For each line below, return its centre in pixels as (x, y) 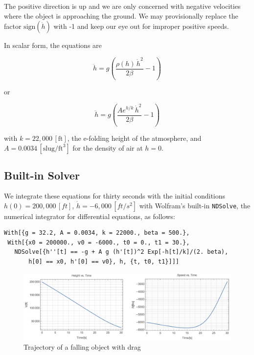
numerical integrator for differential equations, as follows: (90, 216)
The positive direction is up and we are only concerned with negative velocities (122, 6)
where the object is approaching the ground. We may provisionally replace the (121, 15)
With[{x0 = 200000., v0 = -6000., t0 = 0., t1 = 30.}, (99, 242)
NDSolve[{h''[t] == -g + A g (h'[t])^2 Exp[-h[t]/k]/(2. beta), (121, 252)
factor (13, 26)
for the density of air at (108, 147)
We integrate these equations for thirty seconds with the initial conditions (115, 196)
